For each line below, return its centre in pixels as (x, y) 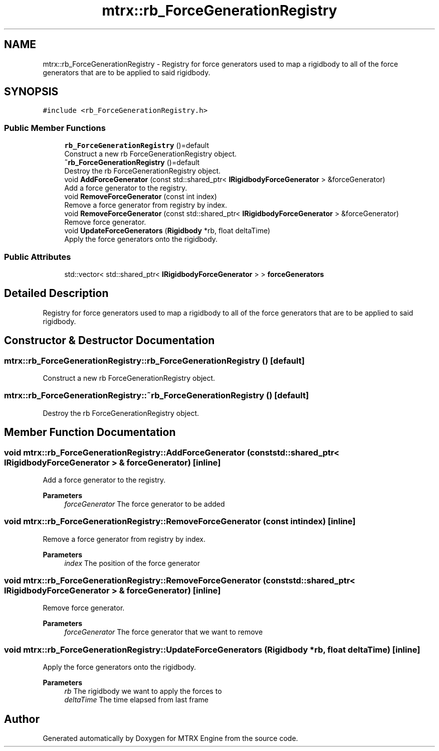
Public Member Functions (55, 128)
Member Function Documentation (90, 432)
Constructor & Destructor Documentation (109, 341)
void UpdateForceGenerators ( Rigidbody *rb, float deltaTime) (167, 231)
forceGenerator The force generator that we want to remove (164, 632)
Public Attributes (38, 257)
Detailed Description (56, 293)
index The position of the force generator (132, 563)
